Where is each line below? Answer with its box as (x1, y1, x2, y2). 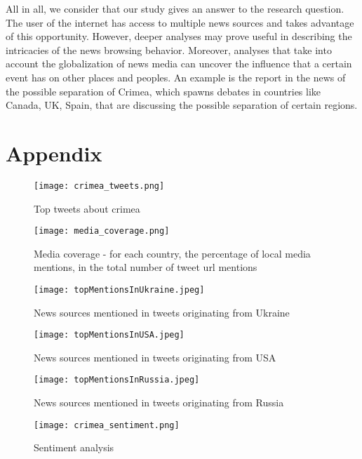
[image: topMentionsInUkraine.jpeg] (34, 284, 205, 295)
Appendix (6, 138, 102, 167)
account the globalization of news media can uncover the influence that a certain (6, 56, 352, 71)
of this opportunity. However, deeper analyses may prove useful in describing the (6, 29, 352, 44)
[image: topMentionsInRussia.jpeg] (34, 375, 200, 385)
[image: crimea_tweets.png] (34, 180, 165, 191)
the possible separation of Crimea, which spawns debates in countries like (6, 84, 321, 98)
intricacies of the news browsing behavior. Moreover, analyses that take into (6, 42, 332, 57)
